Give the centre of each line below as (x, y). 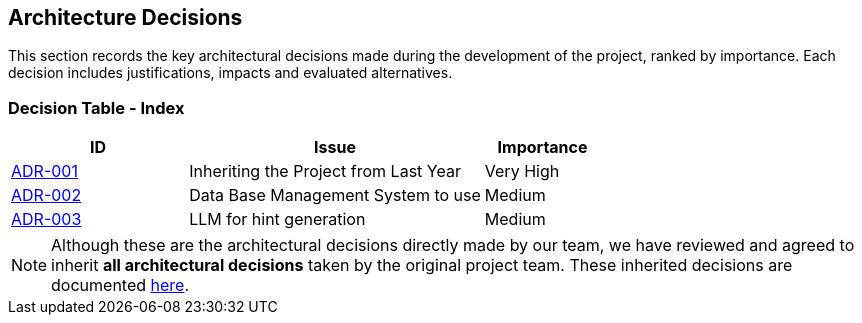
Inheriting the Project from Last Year (325, 171)
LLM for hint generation (277, 219)
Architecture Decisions (125, 17)
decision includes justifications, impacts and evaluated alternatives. (230, 73)
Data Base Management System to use (335, 195)
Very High (522, 171)
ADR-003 (46, 219)
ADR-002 (46, 195)
